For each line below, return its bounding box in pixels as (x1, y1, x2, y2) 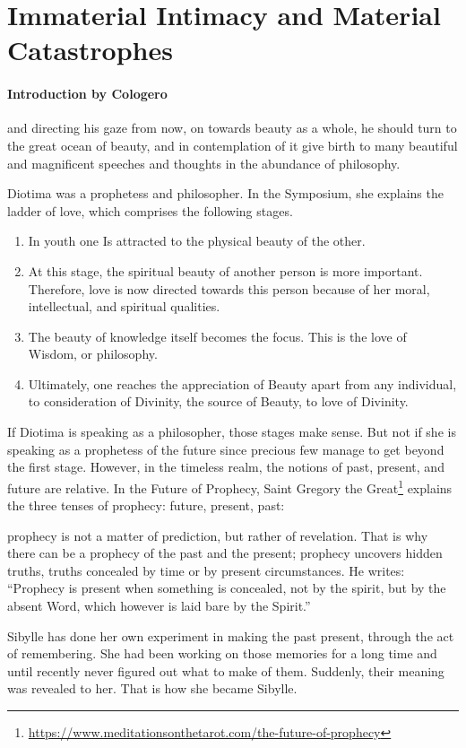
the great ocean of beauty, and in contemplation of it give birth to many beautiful (7, 135, 458, 154)
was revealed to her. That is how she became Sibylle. (7, 679, 298, 698)
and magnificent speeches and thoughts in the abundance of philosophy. (7, 153, 401, 172)
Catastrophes (7, 31, 173, 68)
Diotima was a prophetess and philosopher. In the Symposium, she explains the (7, 184, 444, 203)
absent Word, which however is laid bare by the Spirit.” (7, 596, 311, 615)
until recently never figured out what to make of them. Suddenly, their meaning (7, 661, 444, 680)
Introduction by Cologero (7, 84, 168, 103)
